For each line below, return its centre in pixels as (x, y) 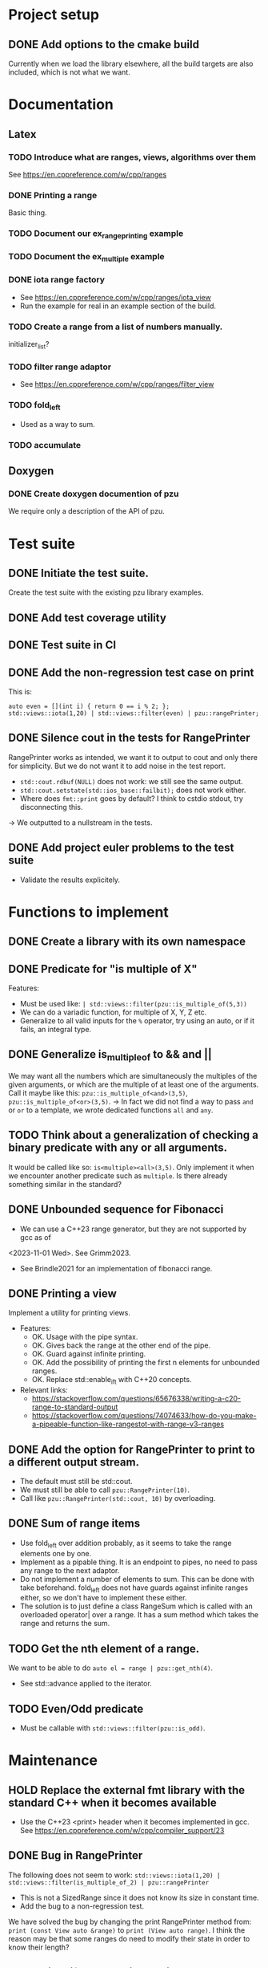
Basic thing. (28, 213)
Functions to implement (89, 912)
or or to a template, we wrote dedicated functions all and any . (111, 1110)
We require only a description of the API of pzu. (87, 511)
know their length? (39, 1947)
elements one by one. (56, 1553)
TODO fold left (34, 406)
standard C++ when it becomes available (113, 1802)
